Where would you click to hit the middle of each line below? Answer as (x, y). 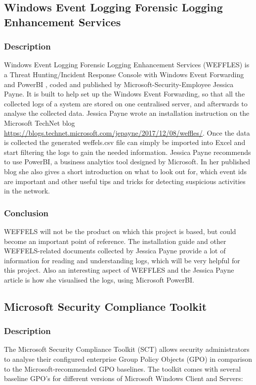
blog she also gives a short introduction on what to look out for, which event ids (125, 171)
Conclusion (26, 213)
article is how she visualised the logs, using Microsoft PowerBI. (99, 279)
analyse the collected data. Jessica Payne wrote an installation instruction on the (127, 113)
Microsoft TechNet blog (40, 122)
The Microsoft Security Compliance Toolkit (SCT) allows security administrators (127, 349)
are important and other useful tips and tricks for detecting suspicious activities (125, 181)
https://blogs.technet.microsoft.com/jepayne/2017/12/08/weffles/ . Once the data (127, 132)
